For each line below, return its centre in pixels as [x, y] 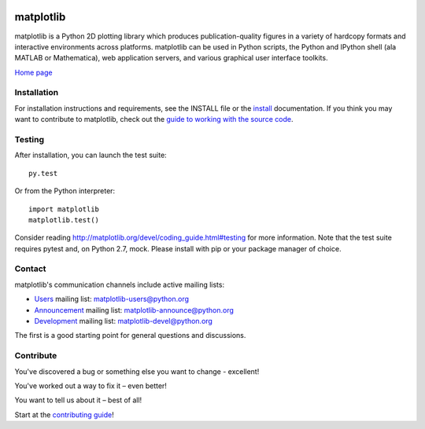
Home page [33, 72]
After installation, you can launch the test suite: [91, 155]
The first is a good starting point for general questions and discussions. [130, 335]
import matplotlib [64, 209]
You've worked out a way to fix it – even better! [91, 386]
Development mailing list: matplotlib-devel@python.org [123, 321]
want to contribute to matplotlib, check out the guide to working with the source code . [154, 119]
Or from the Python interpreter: [65, 191]
